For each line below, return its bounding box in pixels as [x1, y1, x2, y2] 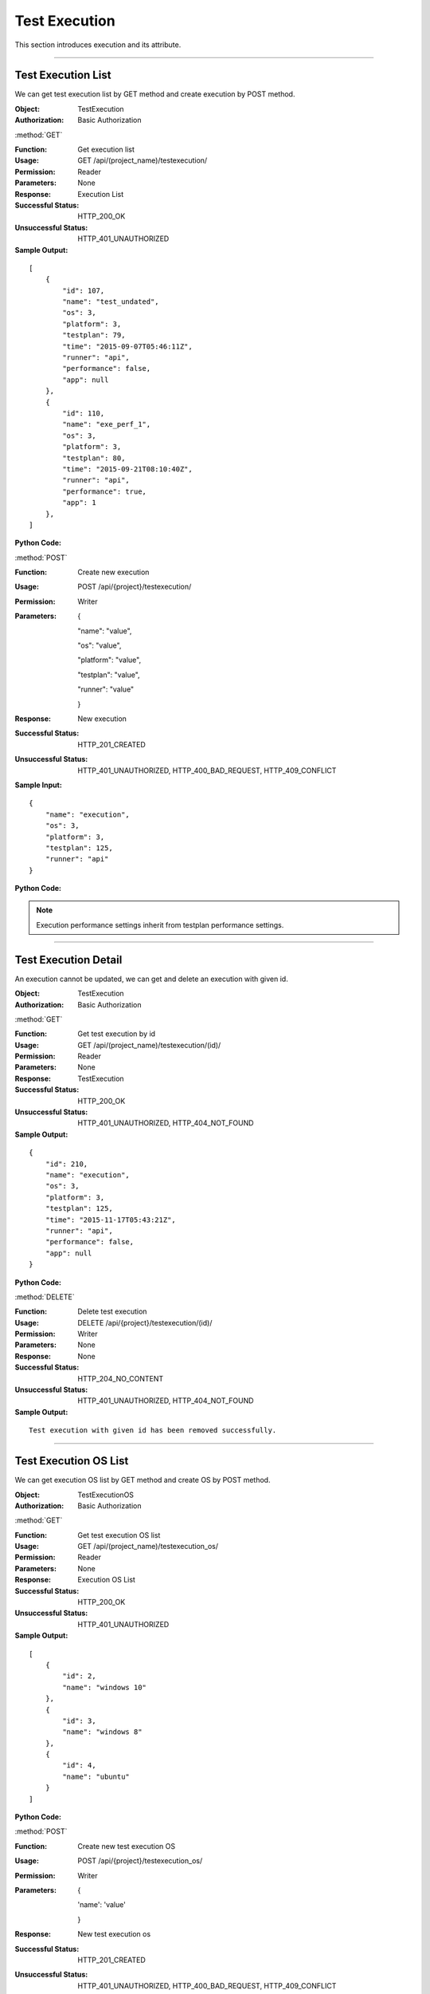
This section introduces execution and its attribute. [14, 40, 182, 49]
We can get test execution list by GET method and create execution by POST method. [14, 89, 295, 99]
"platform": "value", [77, 655, 142, 665]
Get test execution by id [77, 1029, 155, 1038]
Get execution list [77, 144, 135, 155]
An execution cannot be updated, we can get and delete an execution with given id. [14, 974, 288, 983]
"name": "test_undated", [62, 298, 159, 306]
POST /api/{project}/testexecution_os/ [77, 1856, 203, 1866]
